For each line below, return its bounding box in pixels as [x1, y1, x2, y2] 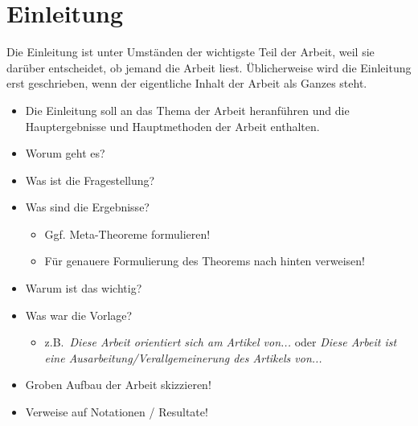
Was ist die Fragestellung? [25, 171, 155, 188]
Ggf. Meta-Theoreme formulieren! [44, 225, 211, 242]
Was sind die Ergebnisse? [25, 199, 150, 215]
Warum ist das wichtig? [25, 280, 142, 297]
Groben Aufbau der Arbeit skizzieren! [25, 376, 211, 393]
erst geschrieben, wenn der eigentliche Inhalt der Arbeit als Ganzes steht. [6, 75, 367, 92]
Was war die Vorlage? [25, 306, 133, 323]
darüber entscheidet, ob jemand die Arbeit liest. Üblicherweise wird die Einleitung [6, 59, 412, 76]
